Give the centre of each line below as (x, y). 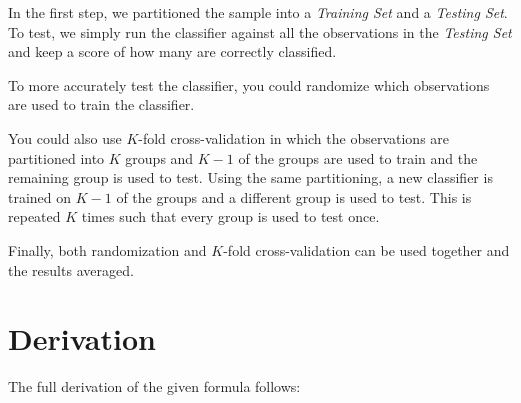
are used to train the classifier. (101, 104)
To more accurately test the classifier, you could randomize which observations (249, 84)
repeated (34, 216)
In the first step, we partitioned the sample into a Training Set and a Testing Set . (258, 12)
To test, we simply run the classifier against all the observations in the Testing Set (260, 31)
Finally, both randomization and (107, 249)
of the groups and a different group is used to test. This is (294, 196)
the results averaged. (71, 269)
